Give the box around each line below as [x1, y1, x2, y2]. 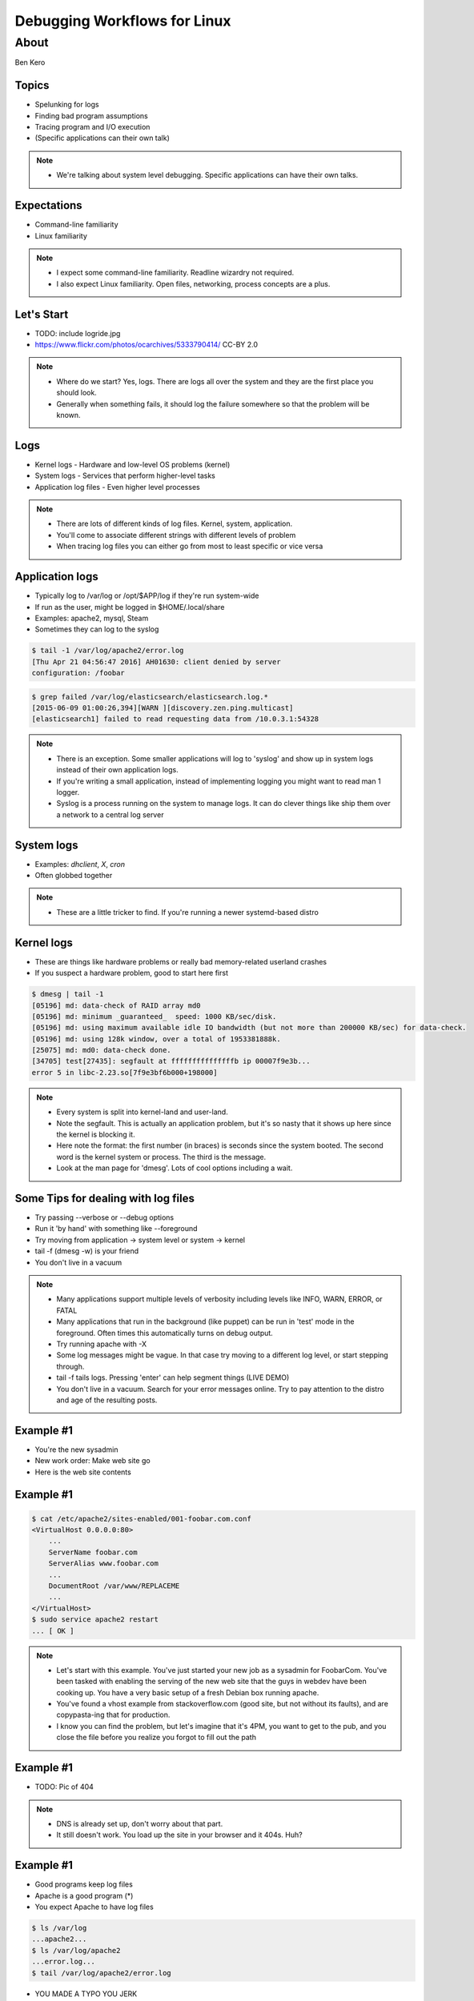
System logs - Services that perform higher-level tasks [34, 471, 216, 480]
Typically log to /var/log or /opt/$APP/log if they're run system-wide [34, 591, 259, 600]
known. [56, 410, 81, 419]
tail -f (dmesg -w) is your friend [34, 1246, 139, 1256]
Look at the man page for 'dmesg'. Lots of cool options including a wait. [56, 1163, 293, 1173]
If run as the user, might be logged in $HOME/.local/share [34, 602, 225, 612]
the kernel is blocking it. [56, 1129, 135, 1139]
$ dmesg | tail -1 [31, 989, 104, 999]
